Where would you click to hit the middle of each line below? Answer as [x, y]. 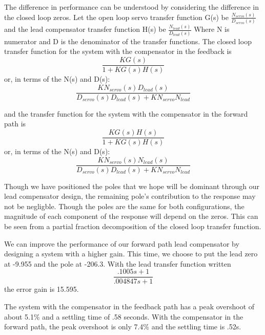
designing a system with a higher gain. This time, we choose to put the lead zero [131, 254]
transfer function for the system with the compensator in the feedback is [118, 51]
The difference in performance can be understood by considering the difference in [131, 7]
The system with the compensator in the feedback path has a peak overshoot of [129, 306]
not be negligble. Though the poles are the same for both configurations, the [124, 206]
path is [15, 124]
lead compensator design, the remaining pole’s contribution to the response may [130, 196]
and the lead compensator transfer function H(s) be [85, 29]
